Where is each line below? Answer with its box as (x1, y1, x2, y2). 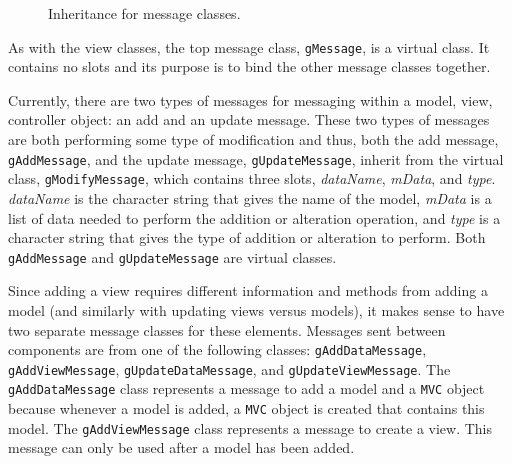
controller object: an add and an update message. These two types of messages (8, 109, 490, 130)
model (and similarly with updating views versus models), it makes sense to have (8, 299, 505, 320)
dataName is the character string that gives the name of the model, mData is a (8, 187, 492, 208)
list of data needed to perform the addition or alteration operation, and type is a (8, 207, 501, 228)
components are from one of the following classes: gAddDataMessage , (8, 339, 427, 360)
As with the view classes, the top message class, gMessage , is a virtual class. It (8, 36, 490, 57)
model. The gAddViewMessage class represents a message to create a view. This (8, 417, 493, 438)
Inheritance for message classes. (48, 3, 241, 23)
